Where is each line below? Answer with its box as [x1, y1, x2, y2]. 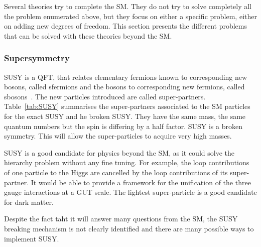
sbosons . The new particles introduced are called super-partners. [4, 91, 206, 101]
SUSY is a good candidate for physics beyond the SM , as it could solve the [4, 147, 234, 158]
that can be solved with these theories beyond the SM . [4, 30, 172, 41]
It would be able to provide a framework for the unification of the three [31, 177, 251, 187]
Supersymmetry [4, 52, 70, 64]
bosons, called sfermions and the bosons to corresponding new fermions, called [4, 81, 245, 92]
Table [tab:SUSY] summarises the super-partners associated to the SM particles [4, 101, 250, 111]
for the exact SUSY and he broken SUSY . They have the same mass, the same [4, 110, 246, 121]
